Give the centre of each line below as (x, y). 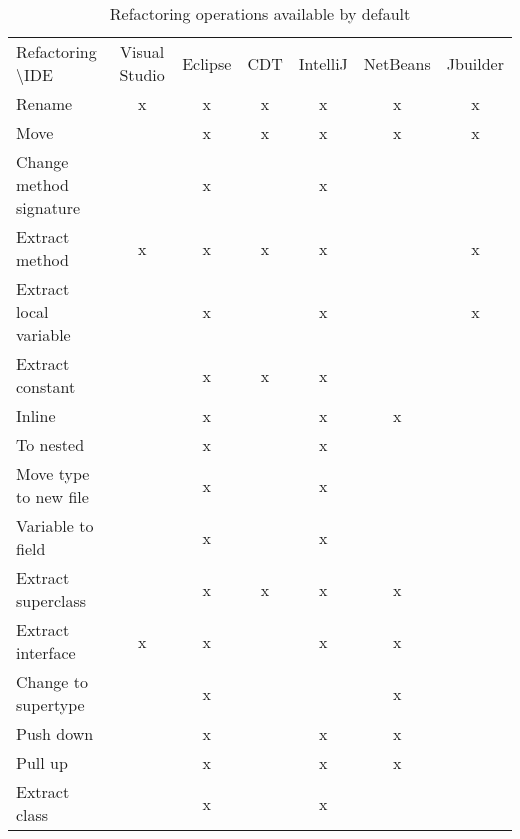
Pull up (42, 762)
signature (48, 207)
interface (46, 652)
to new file (52, 496)
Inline (36, 415)
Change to (52, 681)
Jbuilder (475, 63)
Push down (55, 733)
